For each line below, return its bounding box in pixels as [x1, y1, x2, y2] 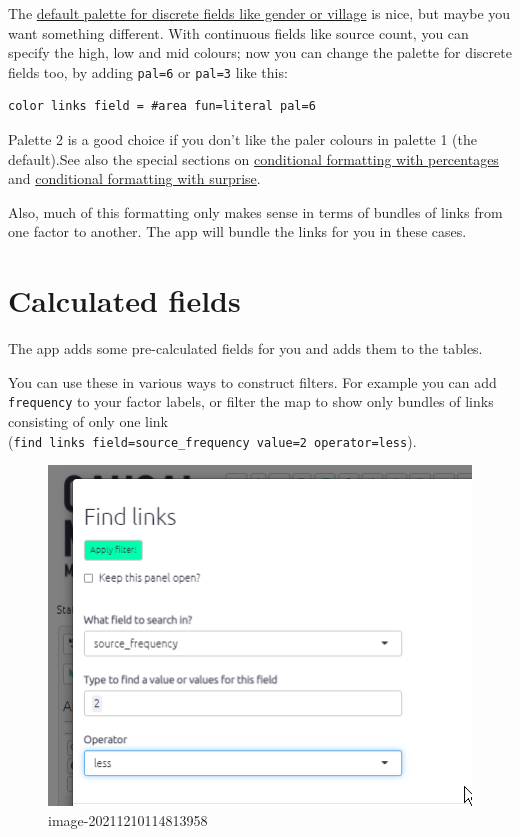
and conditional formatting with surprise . [8, 168, 261, 189]
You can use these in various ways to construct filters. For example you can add [8, 371, 497, 392]
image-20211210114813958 [48, 810, 208, 830]
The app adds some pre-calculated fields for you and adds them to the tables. [8, 338, 483, 359]
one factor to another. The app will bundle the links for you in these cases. [8, 221, 467, 242]
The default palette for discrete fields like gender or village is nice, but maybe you [8, 3, 511, 23]
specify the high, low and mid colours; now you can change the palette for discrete [8, 42, 512, 63]
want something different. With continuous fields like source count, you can [8, 22, 469, 43]
